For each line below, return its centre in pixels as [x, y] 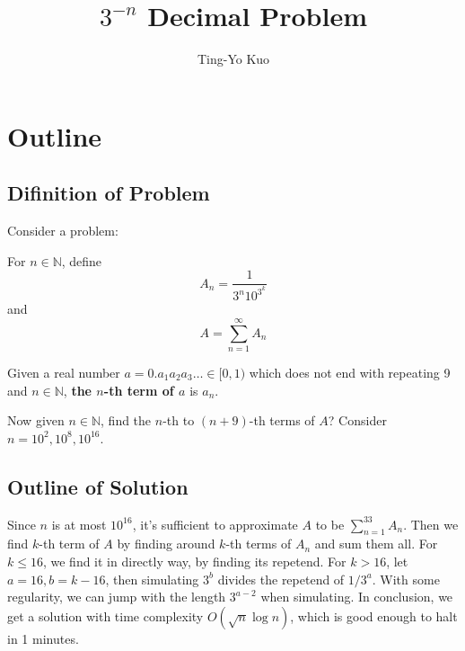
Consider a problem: [63, 231]
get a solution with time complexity [105, 615]
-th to [179, 420]
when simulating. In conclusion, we [357, 597]
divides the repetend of [281, 579]
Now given [36, 420]
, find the [126, 420]
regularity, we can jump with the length [117, 597]
